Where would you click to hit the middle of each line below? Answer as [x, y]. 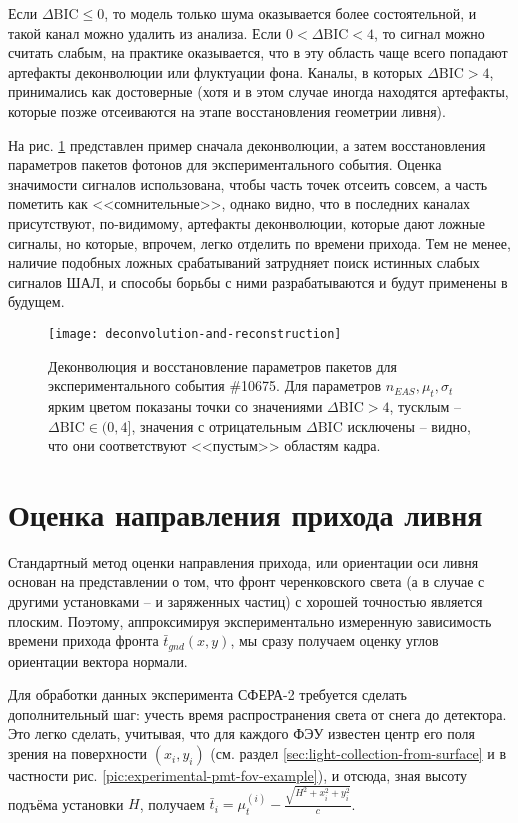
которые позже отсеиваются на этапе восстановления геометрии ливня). [227, 110]
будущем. [36, 301]
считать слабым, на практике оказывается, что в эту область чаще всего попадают [258, 52]
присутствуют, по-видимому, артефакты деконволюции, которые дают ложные [246, 222]
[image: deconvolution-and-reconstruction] [195, 333]
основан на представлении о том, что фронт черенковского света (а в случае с [246, 581]
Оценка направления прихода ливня [245, 513]
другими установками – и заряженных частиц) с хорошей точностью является [245, 601]
